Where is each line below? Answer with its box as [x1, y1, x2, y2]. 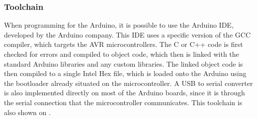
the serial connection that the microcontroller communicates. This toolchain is [4, 97, 243, 107]
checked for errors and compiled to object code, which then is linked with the [4, 49, 239, 59]
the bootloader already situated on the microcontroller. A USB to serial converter [4, 78, 253, 88]
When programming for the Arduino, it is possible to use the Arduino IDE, [4, 20, 234, 30]
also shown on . [4, 107, 51, 117]
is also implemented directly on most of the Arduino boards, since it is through [4, 87, 245, 98]
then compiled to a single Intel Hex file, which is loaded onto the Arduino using [4, 68, 247, 79]
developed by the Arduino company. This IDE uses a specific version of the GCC [4, 29, 251, 40]
